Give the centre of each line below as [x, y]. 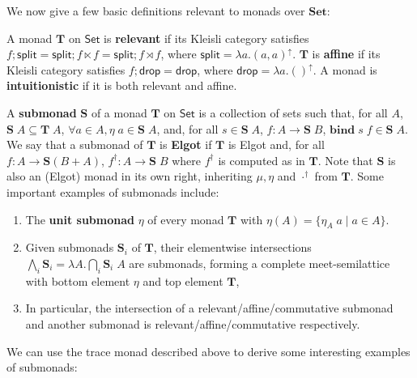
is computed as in [262, 160]
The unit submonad [80, 219]
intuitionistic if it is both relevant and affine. [122, 85]
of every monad [186, 219]
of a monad [119, 112]
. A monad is [345, 69]
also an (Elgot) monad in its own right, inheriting [130, 176]
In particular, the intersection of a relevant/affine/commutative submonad [209, 308]
